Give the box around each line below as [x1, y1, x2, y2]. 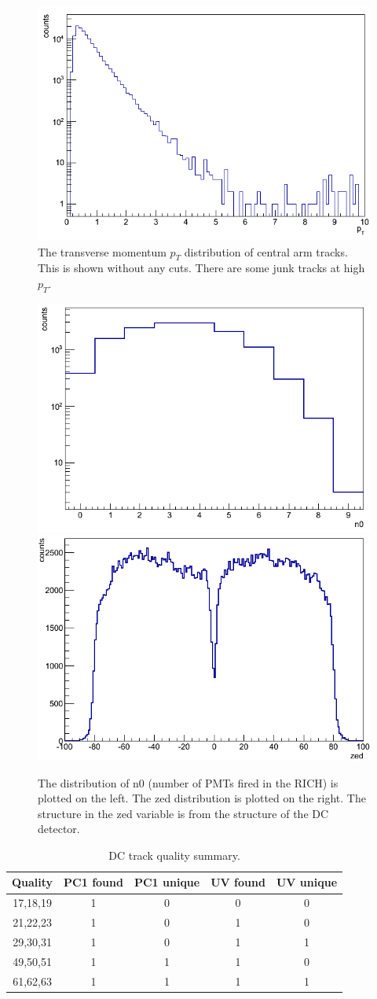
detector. [38, 820, 80, 837]
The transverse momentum [38, 243, 167, 260]
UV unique [276, 874, 338, 890]
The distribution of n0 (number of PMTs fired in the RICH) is [38, 774, 339, 791]
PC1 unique [134, 874, 200, 890]
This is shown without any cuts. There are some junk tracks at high [38, 260, 365, 276]
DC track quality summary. [108, 846, 240, 863]
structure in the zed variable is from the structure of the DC [38, 805, 329, 821]
